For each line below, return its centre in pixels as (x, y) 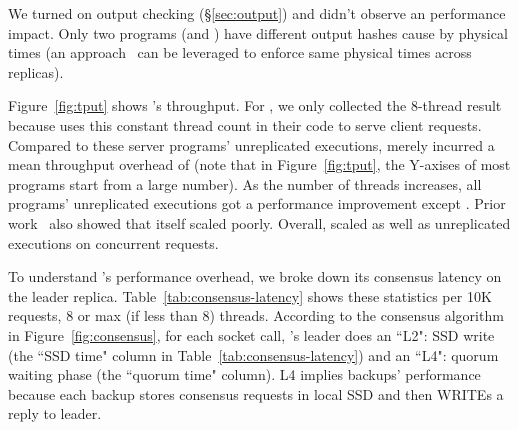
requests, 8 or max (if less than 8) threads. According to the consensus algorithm (256, 315)
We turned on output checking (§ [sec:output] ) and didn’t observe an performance (257, 13)
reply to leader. (55, 413)
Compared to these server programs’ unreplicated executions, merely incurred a (251, 144)
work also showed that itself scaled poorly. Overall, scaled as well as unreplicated (259, 222)
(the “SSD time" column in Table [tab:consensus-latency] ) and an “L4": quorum (253, 354)
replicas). (36, 71)
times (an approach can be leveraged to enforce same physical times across (240, 52)
